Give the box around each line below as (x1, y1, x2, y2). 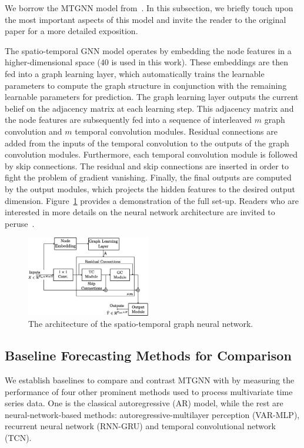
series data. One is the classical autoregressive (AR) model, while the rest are (5, 397, 283, 409)
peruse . (5, 217, 35, 229)
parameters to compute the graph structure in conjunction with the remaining (5, 79, 287, 91)
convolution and (5, 125, 62, 137)
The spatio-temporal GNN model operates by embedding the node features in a (5, 44, 292, 56)
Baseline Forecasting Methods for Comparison (5, 346, 292, 365)
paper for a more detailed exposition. (5, 25, 138, 37)
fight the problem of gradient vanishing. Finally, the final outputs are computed (5, 171, 292, 183)
